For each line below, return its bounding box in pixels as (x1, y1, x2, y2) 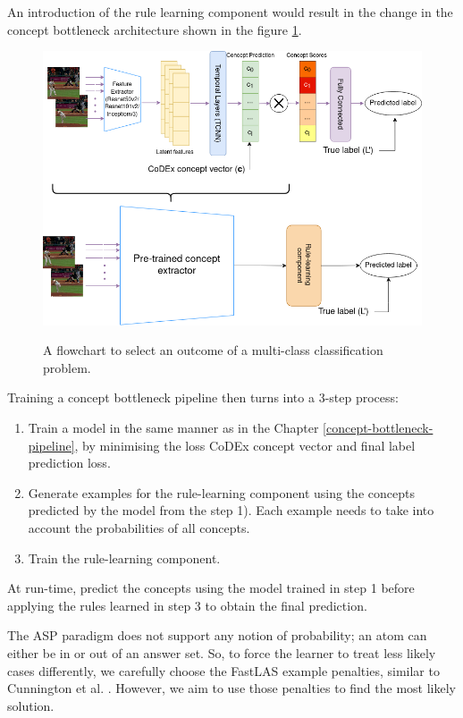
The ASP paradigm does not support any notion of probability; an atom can (7, 626, 427, 645)
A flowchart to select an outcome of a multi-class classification (43, 341, 383, 359)
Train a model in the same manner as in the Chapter (28, 418, 319, 437)
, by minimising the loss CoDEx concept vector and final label (74, 435, 416, 454)
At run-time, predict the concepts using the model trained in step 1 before (7, 579, 415, 597)
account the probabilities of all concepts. (28, 519, 250, 537)
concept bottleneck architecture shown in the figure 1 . (7, 20, 302, 38)
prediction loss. (28, 453, 111, 472)
